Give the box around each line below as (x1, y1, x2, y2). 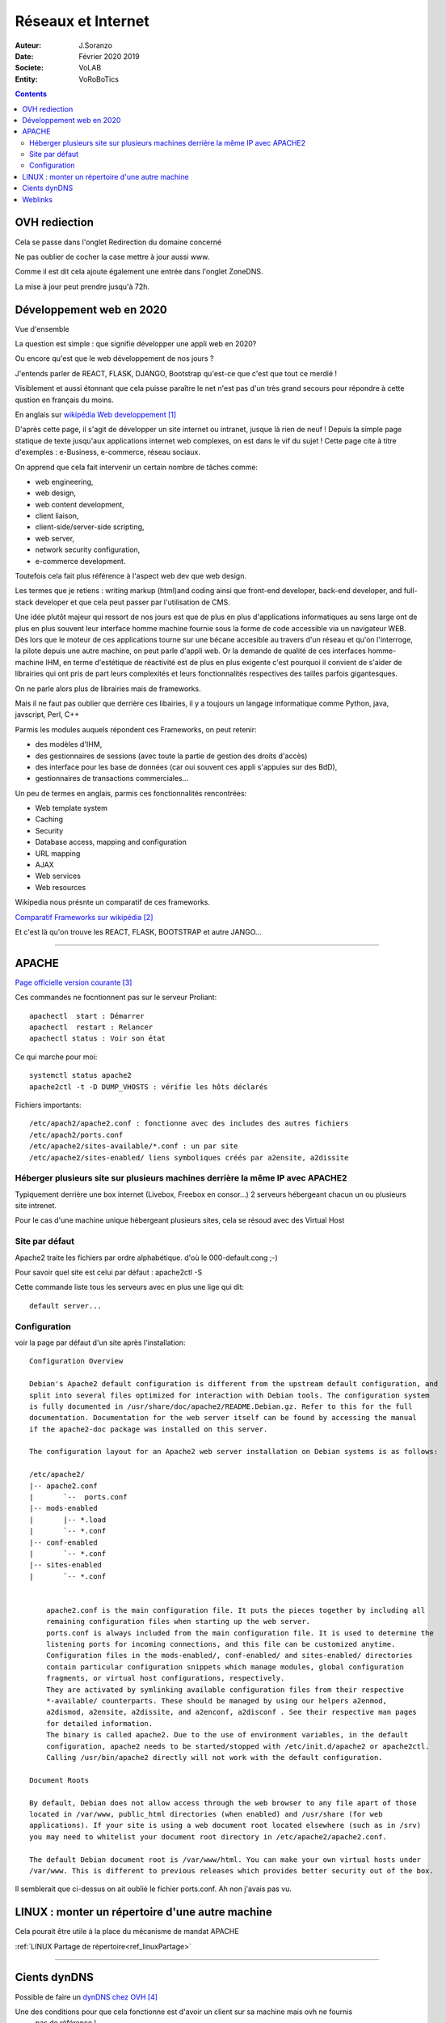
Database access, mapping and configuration (35, 838, 187, 847)
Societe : (15, 63, 44, 73)
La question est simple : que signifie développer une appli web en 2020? (15, 339, 257, 348)
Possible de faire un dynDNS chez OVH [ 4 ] (15, 1991, 158, 2002)
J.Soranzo (78, 40, 113, 50)
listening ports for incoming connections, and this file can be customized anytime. (45, 1639, 396, 1649)
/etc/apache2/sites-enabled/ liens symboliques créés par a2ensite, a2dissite (29, 1153, 349, 1162)
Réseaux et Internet (15, 12, 149, 30)
